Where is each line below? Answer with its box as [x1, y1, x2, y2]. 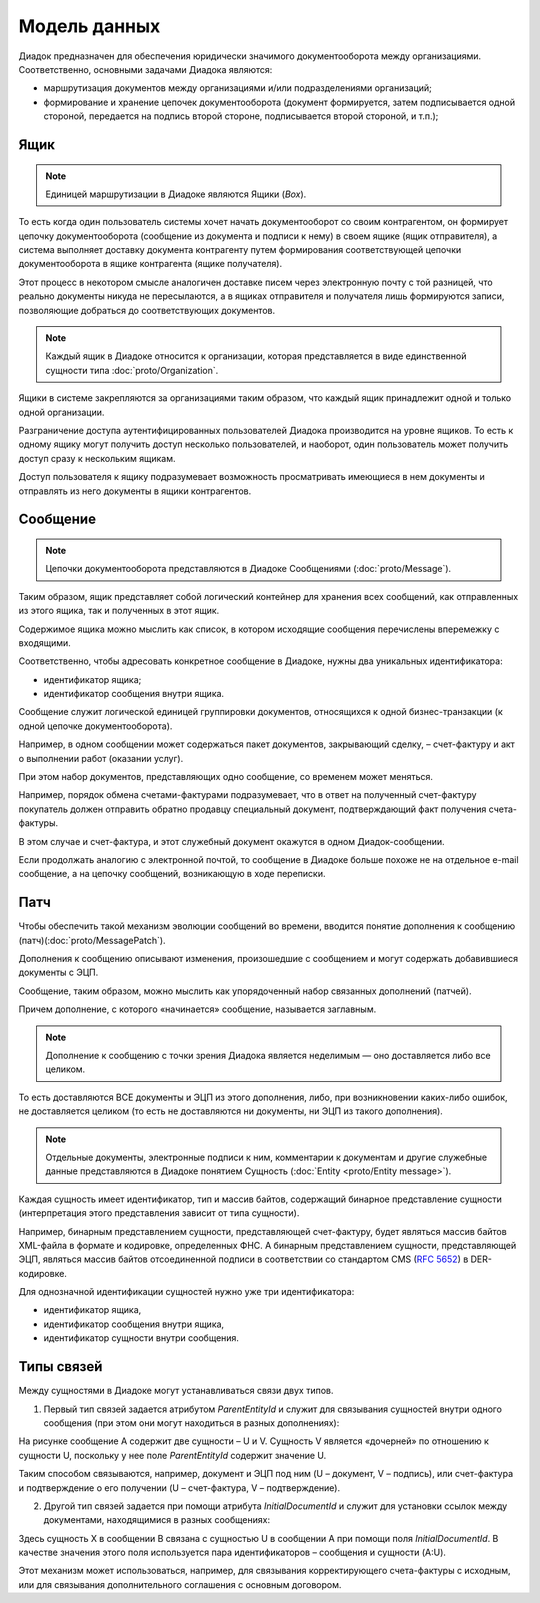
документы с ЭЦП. [18, 966, 99, 979]
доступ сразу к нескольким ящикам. [18, 452, 176, 464]
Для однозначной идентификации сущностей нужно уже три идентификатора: [18, 1286, 355, 1298]
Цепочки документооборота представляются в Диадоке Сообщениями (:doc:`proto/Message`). [45, 563, 452, 575]
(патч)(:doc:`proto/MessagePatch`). [18, 934, 166, 946]
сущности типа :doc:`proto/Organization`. [45, 364, 219, 376]
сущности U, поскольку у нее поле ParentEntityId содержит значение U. [18, 1449, 327, 1461]
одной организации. [18, 406, 105, 418]
